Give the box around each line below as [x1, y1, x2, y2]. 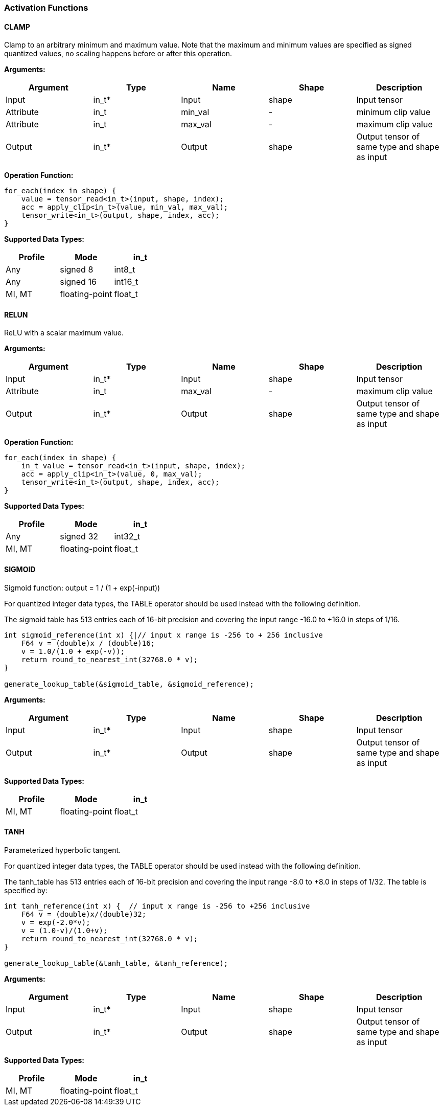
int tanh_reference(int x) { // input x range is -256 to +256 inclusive [4, 901, 310, 910]
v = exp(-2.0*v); [21, 918, 90, 926]
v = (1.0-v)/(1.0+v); [21, 926, 108, 935]
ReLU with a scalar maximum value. [4, 328, 124, 337]
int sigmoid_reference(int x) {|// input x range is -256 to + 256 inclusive [4, 630, 323, 639]
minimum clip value [356, 107, 431, 118]
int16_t [114, 277, 138, 287]
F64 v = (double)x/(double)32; [21, 910, 147, 918]
